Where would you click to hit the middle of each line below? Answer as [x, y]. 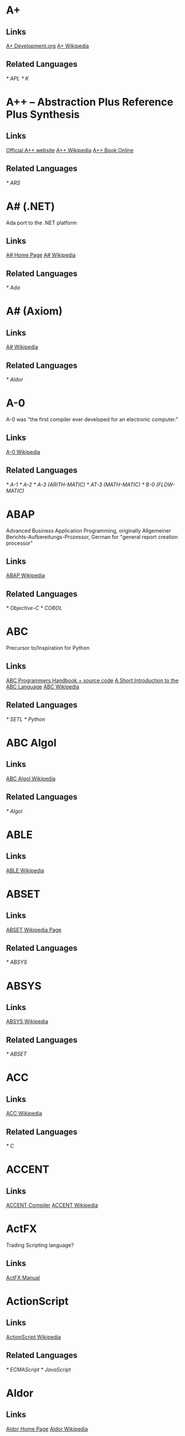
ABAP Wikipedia [26, 575]
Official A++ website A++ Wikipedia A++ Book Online [70, 150]
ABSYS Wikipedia [27, 1021]
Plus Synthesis [43, 114]
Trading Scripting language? [40, 1245]
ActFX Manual [23, 1277]
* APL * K [18, 78]
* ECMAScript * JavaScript [39, 1369]
